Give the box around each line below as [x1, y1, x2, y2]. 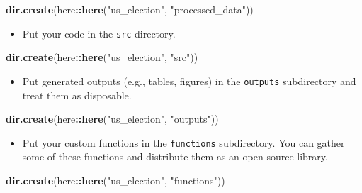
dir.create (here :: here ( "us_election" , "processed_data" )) [6, 2, 254, 16]
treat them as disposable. [22, 87, 132, 102]
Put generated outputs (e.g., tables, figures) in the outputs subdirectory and [22, 73, 356, 88]
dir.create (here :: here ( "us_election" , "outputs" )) [6, 111, 219, 126]
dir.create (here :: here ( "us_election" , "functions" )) [6, 172, 225, 187]
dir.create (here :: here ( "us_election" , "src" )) [6, 50, 198, 65]
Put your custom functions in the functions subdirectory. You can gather [22, 135, 345, 150]
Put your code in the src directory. [22, 26, 176, 40]
